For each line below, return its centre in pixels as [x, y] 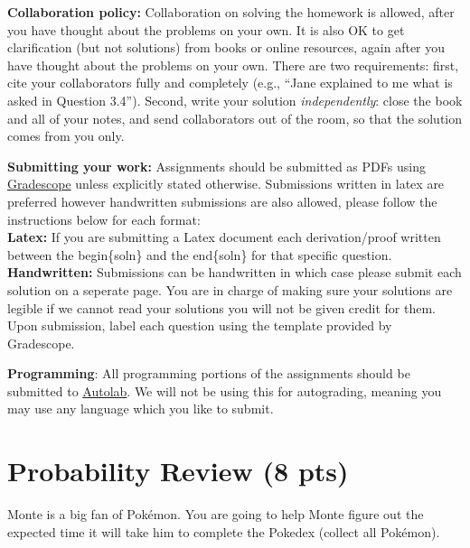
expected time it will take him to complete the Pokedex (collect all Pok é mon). [224, 531]
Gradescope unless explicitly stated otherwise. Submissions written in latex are [226, 184]
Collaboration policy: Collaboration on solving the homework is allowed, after [231, 12]
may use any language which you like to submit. [141, 409]
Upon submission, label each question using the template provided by [200, 325]
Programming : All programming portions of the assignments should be [209, 373]
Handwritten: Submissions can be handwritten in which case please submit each [235, 272]
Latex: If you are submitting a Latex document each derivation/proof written [224, 237]
